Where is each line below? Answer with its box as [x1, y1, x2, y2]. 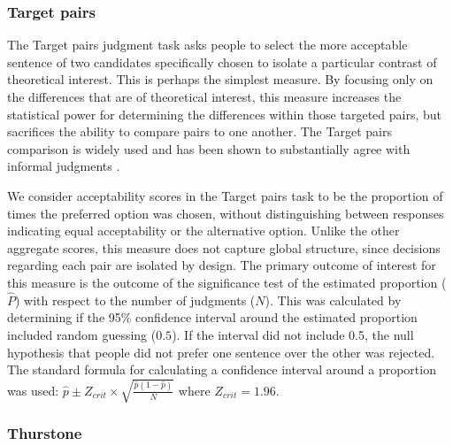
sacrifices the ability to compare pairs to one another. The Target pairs [7, 122, 392, 141]
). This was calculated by [265, 290, 402, 309]
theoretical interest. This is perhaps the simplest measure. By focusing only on [7, 70, 434, 88]
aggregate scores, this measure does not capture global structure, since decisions [7, 238, 441, 257]
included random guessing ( [7, 325, 157, 343]
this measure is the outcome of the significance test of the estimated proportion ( [7, 273, 447, 291]
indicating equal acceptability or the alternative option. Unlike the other [7, 221, 400, 240]
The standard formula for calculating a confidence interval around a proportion [7, 360, 436, 379]
